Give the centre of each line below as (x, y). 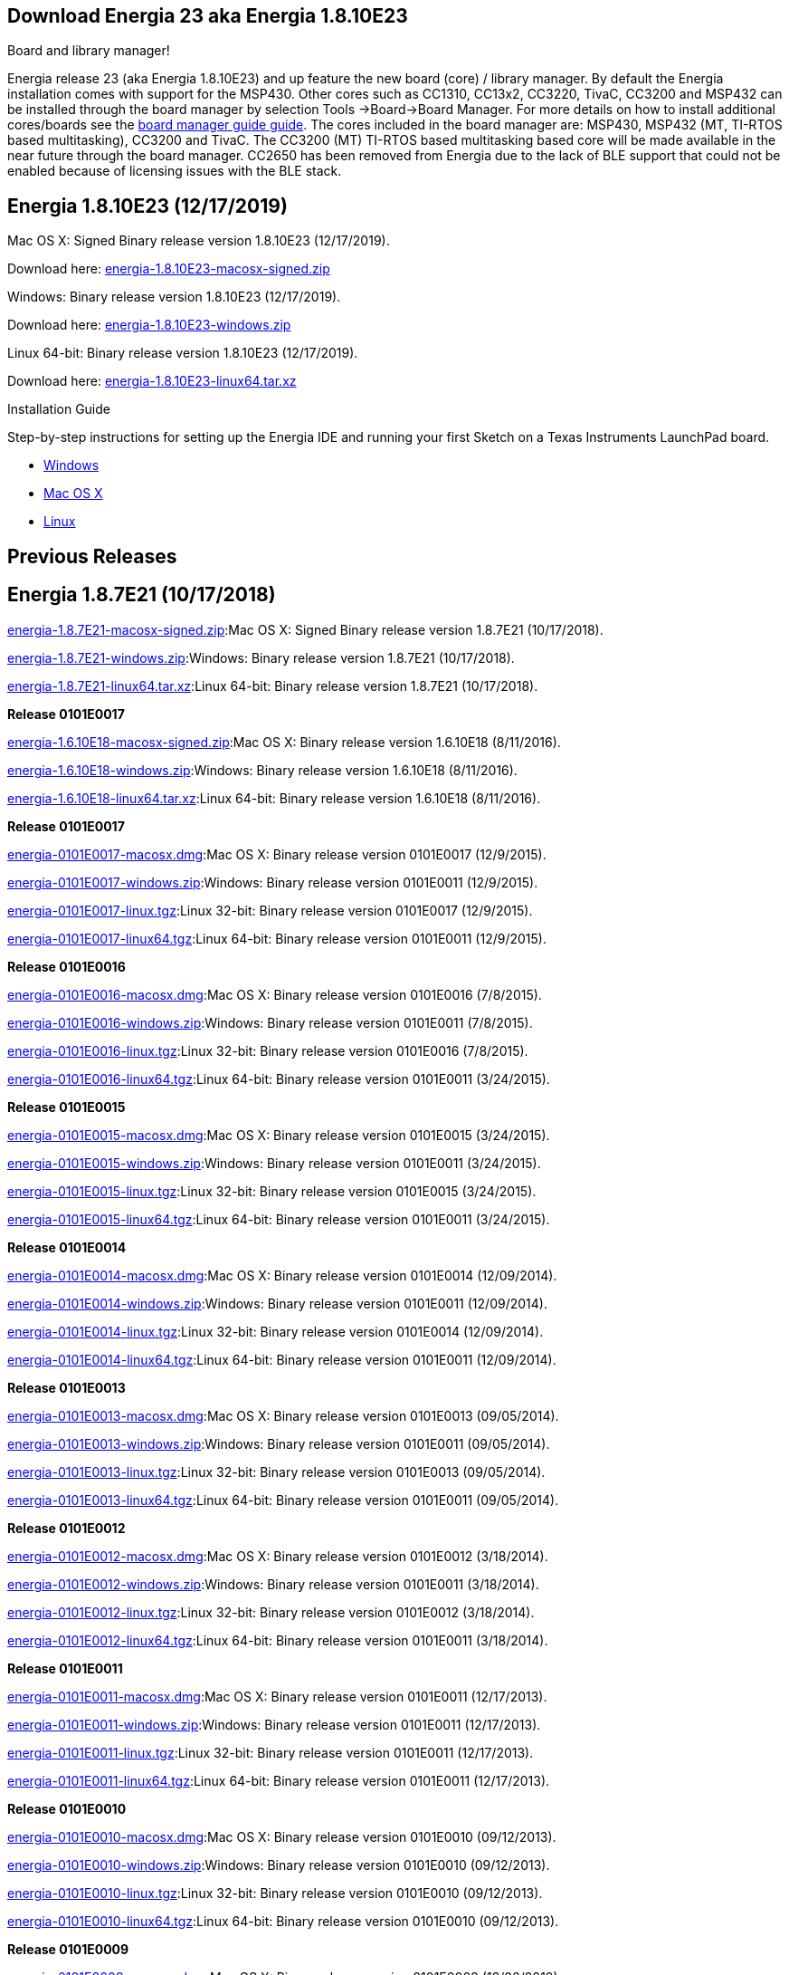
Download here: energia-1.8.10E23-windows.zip (149, 325)
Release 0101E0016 (67, 966)
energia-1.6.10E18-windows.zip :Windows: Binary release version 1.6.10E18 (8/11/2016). (262, 770)
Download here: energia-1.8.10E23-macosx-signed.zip (169, 269)
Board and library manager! (89, 51)
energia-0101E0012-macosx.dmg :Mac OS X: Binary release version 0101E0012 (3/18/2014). (278, 1556)
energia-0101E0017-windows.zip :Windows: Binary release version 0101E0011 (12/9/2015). (273, 882)
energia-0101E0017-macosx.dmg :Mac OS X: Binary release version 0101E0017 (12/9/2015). (277, 854)
